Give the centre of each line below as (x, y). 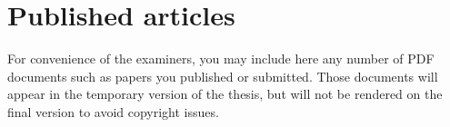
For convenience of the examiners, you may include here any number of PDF (221, 59)
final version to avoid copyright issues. (113, 111)
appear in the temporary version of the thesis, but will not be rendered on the (225, 94)
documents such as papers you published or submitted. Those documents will (223, 76)
